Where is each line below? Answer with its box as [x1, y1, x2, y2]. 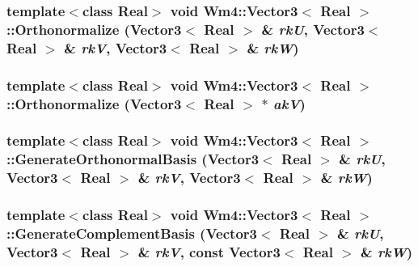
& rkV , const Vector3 [137, 241, 281, 261]
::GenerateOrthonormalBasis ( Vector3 [6, 149, 260, 169]
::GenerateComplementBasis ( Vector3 [6, 222, 257, 243]
